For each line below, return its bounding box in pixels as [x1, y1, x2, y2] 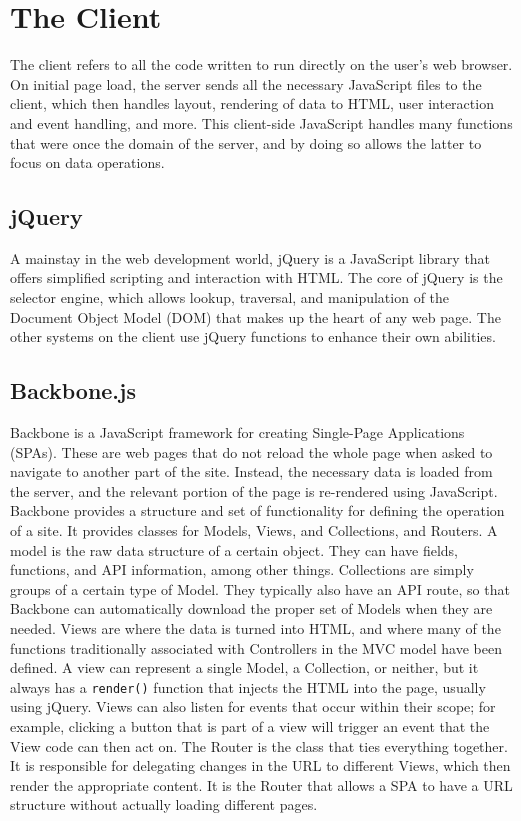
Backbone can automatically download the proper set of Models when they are [10, 598, 493, 619]
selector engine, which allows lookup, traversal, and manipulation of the [10, 287, 450, 308]
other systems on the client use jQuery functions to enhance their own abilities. [10, 326, 496, 347]
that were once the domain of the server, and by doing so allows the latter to [10, 132, 482, 153]
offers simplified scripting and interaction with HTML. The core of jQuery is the [10, 267, 503, 288]
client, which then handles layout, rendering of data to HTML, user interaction [10, 93, 494, 114]
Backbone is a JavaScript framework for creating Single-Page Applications [10, 422, 465, 443]
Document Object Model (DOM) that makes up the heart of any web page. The [10, 306, 501, 327]
